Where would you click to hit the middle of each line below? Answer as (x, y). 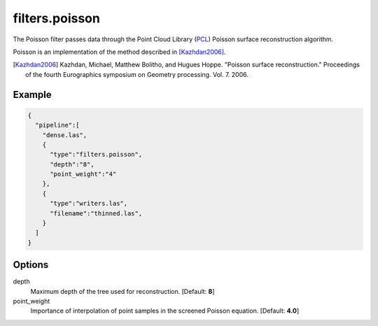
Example (32, 94)
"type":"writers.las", (89, 204)
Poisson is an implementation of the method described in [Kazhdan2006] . (119, 52)
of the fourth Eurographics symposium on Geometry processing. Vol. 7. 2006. (137, 74)
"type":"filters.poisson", (96, 155)
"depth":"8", (72, 164)
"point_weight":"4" (83, 174)
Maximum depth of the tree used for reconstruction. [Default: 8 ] (122, 291)
